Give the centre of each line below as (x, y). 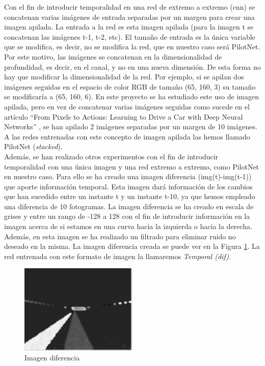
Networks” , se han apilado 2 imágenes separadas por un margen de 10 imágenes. (131, 126)
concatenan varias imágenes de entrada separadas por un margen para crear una (129, 17)
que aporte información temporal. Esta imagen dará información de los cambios (128, 186)
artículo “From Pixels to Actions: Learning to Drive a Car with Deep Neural (124, 116)
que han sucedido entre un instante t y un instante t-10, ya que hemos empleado (130, 196)
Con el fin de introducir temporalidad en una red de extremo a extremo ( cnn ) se (130, 7)
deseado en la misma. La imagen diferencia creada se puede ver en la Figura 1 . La (132, 246)
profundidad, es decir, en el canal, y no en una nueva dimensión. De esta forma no (132, 66)
